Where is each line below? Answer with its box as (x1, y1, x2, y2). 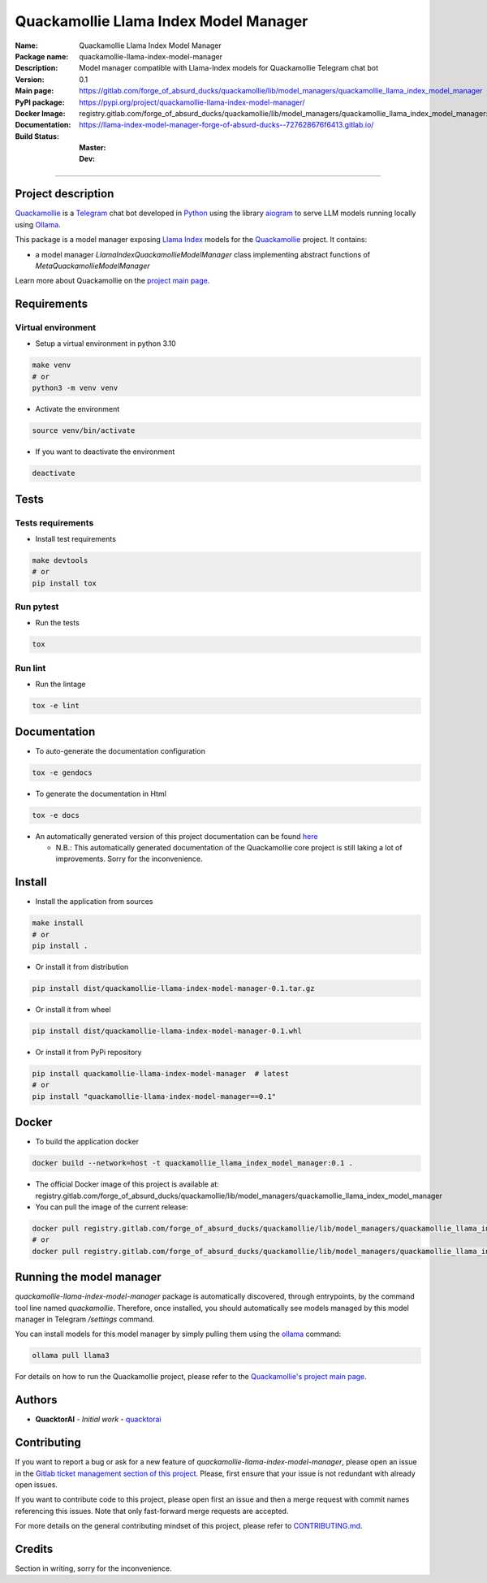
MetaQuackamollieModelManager (35, 261, 150, 270)
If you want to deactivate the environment (35, 447, 175, 456)
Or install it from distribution (35, 962, 129, 971)
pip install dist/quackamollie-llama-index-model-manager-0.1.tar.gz (32, 984, 315, 993)
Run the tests (35, 618, 80, 628)
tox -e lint (32, 701, 80, 711)
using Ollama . (15, 219, 61, 229)
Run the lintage (35, 679, 86, 690)
